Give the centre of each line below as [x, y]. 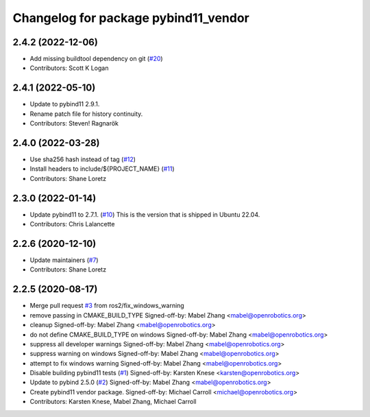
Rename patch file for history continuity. [86, 114]
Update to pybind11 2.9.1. [65, 104]
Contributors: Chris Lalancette [72, 224]
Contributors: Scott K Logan [69, 68]
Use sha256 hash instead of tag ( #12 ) [83, 159]
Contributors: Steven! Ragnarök [74, 123]
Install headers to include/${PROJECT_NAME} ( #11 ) [102, 169]
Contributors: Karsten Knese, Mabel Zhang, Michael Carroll [113, 402]
